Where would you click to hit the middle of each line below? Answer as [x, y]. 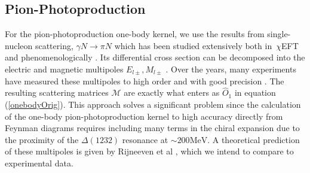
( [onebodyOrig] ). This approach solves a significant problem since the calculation [153, 104]
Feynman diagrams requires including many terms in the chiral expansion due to [152, 128]
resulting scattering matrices [57, 92]
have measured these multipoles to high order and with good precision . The [145, 81]
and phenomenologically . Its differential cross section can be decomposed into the [155, 57]
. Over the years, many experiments [231, 69]
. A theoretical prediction [254, 139]
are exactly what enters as [172, 92]
